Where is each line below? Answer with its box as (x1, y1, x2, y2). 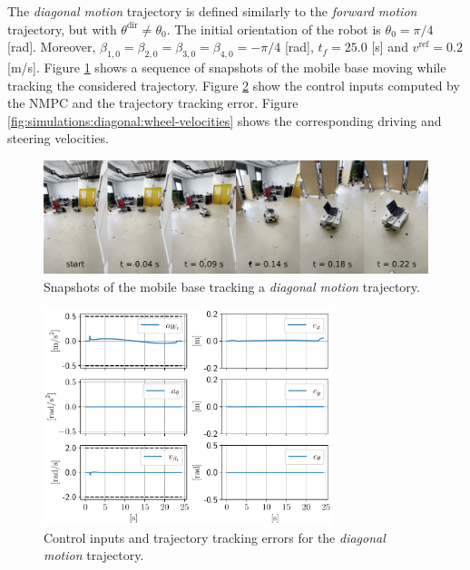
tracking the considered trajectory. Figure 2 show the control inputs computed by (7, 75, 460, 94)
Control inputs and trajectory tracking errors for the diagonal (44, 527, 386, 546)
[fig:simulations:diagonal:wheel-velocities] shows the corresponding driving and (7, 111, 442, 130)
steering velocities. (7, 129, 109, 148)
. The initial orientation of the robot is (166, 19, 381, 38)
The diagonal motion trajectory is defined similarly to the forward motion (7, 2, 417, 20)
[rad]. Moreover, (7, 37, 96, 56)
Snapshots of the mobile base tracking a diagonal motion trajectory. (44, 277, 420, 295)
